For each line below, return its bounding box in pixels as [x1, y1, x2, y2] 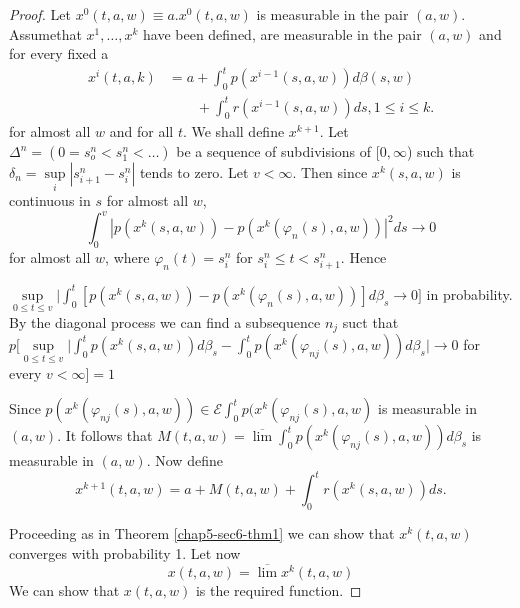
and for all [109, 121, 174, 142]
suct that [342, 312, 399, 333]
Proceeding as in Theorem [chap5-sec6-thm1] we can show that [9, 523, 395, 544]
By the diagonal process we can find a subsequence [9, 312, 321, 333]
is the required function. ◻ [195, 579, 362, 600]
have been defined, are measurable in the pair [143, 23, 422, 44]
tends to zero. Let [139, 162, 249, 183]
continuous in [9, 190, 91, 211]
